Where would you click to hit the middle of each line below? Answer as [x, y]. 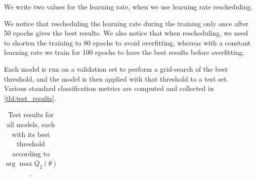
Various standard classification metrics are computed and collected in [109, 88]
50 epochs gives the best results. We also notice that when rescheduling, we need [126, 33]
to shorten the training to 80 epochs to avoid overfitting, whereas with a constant [128, 42]
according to [31, 153]
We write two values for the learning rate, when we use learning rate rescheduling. [128, 6]
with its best [31, 134]
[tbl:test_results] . [30, 98]
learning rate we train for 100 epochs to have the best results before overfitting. [124, 52]
